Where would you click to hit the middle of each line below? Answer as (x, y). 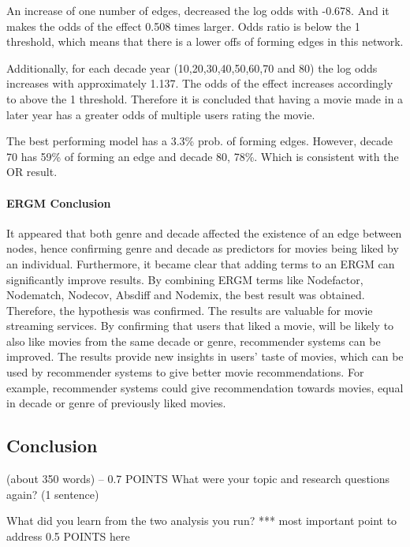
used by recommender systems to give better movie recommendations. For (185, 372)
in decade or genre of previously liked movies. (116, 403)
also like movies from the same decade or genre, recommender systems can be (194, 341)
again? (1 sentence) (53, 494)
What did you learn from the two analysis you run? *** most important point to (202, 521)
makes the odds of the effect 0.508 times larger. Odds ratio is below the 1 (183, 26)
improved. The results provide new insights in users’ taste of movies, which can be (205, 356)
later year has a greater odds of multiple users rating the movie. (161, 114)
